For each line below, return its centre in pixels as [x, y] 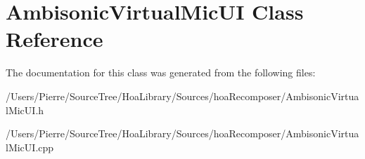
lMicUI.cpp [30, 147]
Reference [55, 39]
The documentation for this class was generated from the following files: [161, 72]
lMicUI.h [25, 110]
